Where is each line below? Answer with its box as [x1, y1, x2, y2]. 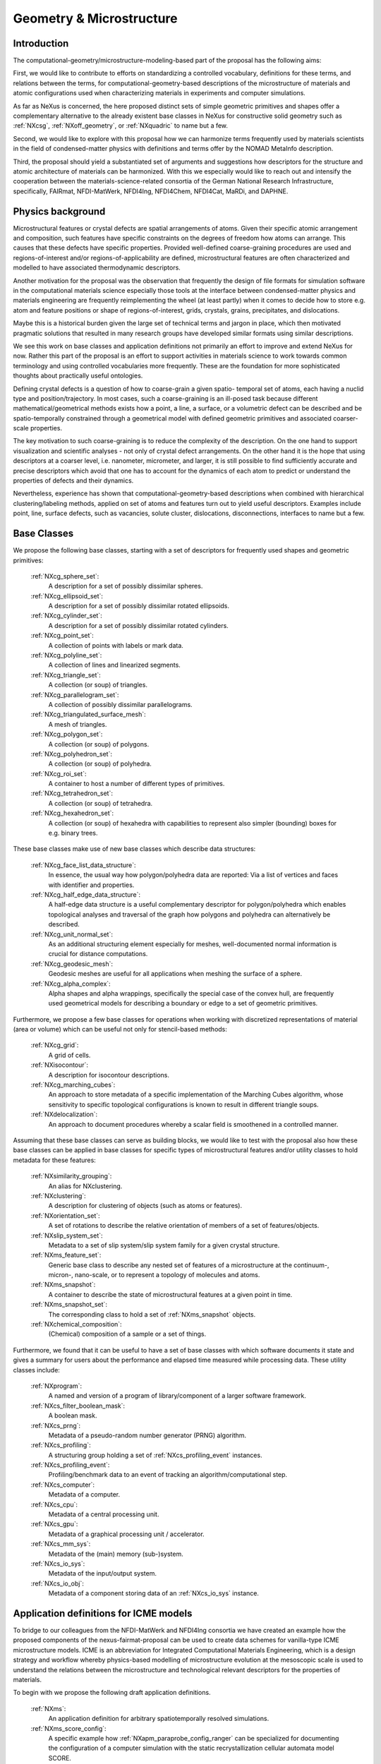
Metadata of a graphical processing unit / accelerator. [48, 1530, 205, 1538]
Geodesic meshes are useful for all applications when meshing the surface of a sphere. [48, 969, 303, 978]
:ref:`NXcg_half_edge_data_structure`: [30, 890, 141, 899]
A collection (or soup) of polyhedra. [48, 759, 152, 768]
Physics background [13, 205, 106, 217]
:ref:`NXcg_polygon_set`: [30, 730, 103, 739]
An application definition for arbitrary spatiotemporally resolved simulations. [48, 1715, 270, 1723]
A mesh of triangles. [48, 720, 107, 728]
